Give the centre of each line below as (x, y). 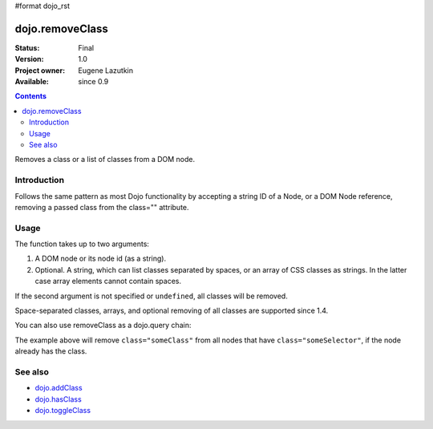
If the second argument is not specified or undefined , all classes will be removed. (151, 296)
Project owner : (40, 70)
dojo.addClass (59, 388)
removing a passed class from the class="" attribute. (102, 207)
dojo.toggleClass (63, 411)
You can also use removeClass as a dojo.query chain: (103, 326)
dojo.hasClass (58, 399)
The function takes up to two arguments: (82, 244)
